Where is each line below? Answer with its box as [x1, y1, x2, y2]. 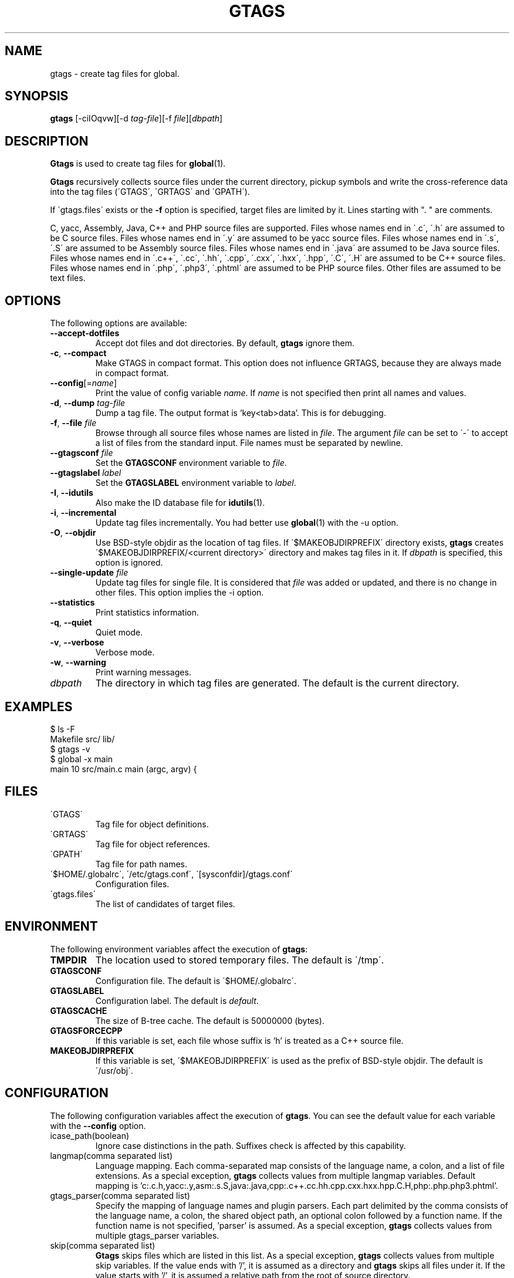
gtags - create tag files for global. [50, 68, 180, 79]
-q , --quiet [50, 617, 92, 628]
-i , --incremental [50, 508, 117, 518]
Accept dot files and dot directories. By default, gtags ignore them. [95, 338, 354, 349]
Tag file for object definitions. [95, 819, 209, 829]
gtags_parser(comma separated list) [50, 1190, 190, 1201]
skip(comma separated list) [50, 1240, 155, 1250]
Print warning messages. [95, 667, 191, 678]
